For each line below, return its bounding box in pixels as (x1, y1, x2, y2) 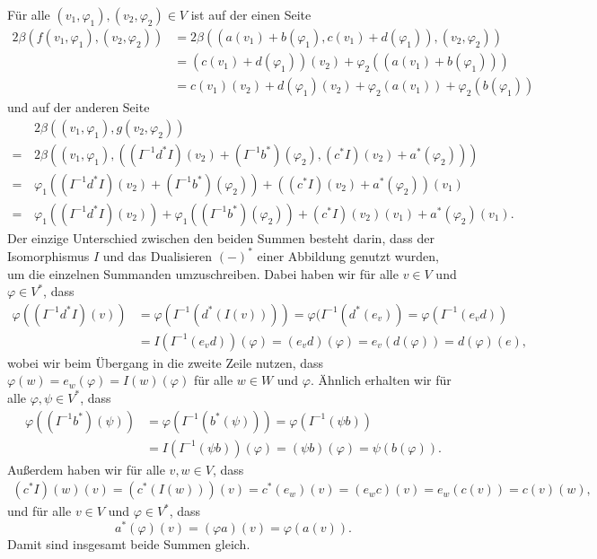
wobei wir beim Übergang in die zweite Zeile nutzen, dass (7, 353, 324, 371)
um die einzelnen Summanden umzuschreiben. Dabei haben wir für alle (7, 264, 399, 283)
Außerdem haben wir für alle (7, 459, 165, 478)
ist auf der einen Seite (190, 5, 312, 23)
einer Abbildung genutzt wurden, (257, 246, 439, 265)
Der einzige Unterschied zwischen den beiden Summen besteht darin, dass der (7, 228, 435, 247)
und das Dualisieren (102, 246, 213, 265)
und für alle (7, 502, 72, 520)
